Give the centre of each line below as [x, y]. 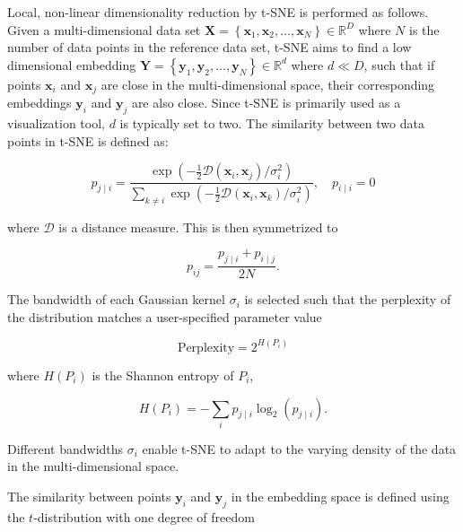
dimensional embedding [72, 64]
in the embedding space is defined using [340, 497]
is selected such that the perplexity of [348, 299]
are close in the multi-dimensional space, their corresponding [268, 84]
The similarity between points [89, 497]
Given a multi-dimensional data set [104, 29]
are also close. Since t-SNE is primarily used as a [266, 103]
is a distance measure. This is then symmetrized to [198, 227]
